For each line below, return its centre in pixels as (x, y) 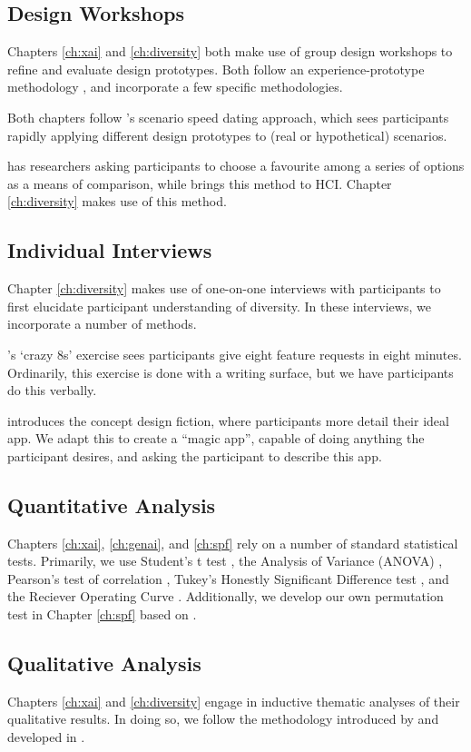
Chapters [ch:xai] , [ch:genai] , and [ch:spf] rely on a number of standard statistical (233, 543)
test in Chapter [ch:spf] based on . (102, 614)
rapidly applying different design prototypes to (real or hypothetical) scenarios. (227, 135)
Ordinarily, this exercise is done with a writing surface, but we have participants (231, 372)
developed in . (46, 737)
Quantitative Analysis (112, 505)
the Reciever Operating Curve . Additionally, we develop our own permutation (226, 596)
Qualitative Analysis (104, 663)
